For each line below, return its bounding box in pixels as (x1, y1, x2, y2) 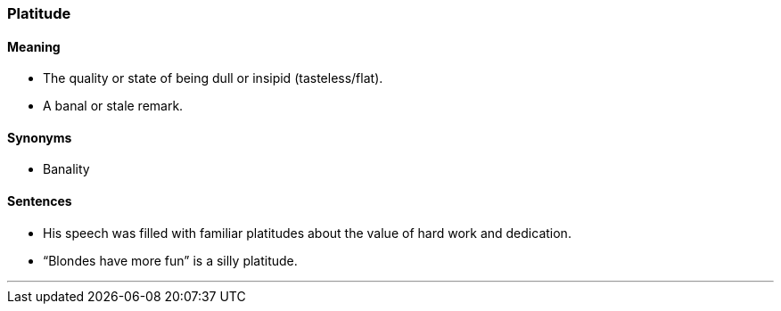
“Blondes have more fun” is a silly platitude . (43, 252, 298, 268)
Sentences (7, 193, 72, 209)
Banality (43, 161, 90, 177)
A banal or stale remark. (43, 98, 184, 114)
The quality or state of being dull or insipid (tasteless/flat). (43, 70, 383, 86)
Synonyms (7, 129, 72, 145)
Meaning (7, 38, 61, 54)
